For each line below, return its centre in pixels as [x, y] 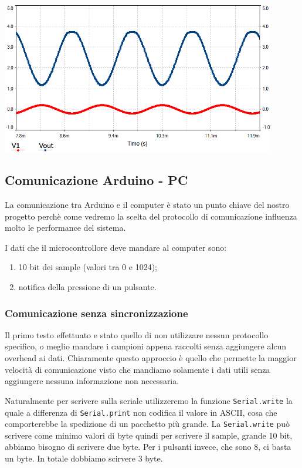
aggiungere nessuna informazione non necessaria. [92, 381]
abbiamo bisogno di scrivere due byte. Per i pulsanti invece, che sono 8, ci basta [148, 447]
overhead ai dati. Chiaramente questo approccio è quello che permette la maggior [151, 358]
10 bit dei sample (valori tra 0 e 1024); [88, 267]
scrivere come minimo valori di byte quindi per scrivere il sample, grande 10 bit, [149, 435]
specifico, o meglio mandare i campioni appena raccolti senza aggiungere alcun [146, 346]
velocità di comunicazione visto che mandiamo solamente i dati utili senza [138, 369]
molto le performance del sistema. [65, 228]
